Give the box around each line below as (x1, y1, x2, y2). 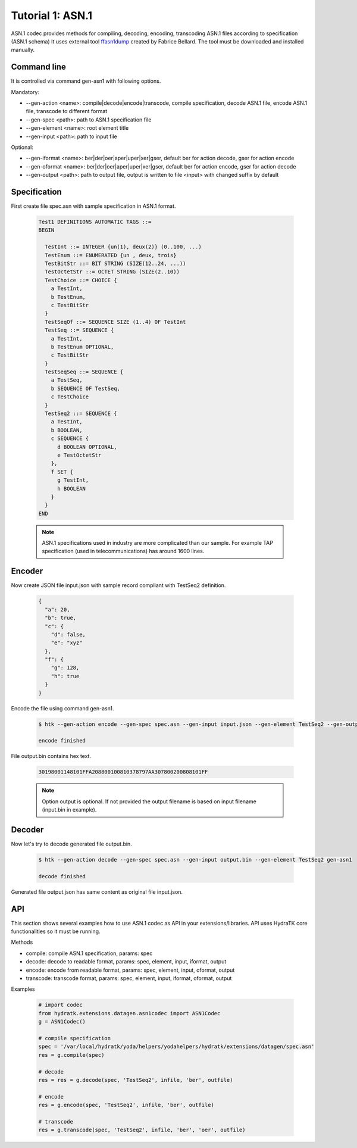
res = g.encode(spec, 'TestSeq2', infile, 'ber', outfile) (38, 1102, 214, 1109)
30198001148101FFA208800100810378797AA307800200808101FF (38, 769, 208, 775)
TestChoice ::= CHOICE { (45, 277, 117, 283)
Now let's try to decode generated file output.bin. (11, 840, 132, 848)
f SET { (51, 468, 74, 475)
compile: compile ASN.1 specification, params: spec (26, 950, 153, 957)
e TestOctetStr (57, 451, 102, 458)
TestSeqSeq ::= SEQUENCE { (45, 369, 124, 375)
